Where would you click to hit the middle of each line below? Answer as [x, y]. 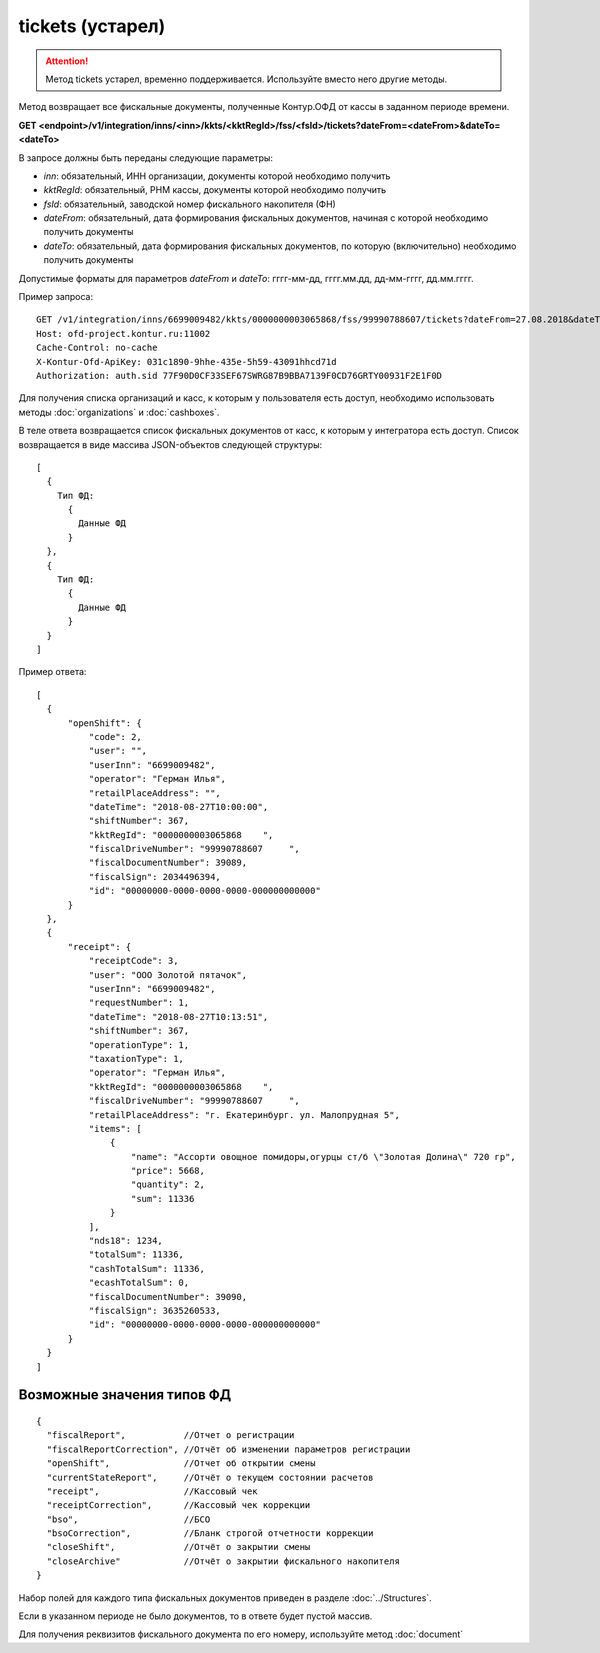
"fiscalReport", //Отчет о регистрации [170, 1435]
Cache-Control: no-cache [97, 348]
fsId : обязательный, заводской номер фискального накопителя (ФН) [190, 204]
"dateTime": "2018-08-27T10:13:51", [178, 1016]
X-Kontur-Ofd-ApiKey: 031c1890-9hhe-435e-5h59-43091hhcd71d [186, 361]
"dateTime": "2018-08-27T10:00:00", [178, 806]
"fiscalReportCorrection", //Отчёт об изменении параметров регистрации [228, 1449]
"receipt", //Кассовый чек [152, 1491]
